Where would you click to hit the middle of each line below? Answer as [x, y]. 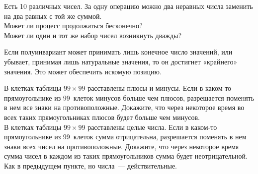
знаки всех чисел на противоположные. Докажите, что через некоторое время [122, 146]
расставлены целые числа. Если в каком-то [152, 127]
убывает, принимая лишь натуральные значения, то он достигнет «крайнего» [121, 61]
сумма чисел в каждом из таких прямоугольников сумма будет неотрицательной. [126, 156]
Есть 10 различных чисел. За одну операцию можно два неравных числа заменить [129, 6]
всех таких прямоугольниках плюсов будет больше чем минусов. [102, 117]
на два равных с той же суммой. [53, 16]
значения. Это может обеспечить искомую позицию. [83, 71]
